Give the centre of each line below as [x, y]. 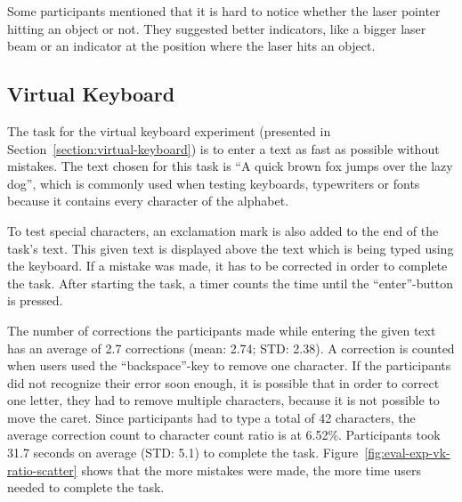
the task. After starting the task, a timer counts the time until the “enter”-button [230, 283]
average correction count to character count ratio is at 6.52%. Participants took [224, 435]
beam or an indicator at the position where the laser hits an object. [191, 46]
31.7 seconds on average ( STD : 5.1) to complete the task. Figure [183, 453]
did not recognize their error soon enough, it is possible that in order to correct [223, 382]
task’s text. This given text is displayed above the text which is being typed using [231, 248]
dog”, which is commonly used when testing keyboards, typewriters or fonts [214, 183]
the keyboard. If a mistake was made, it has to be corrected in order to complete [227, 266]
